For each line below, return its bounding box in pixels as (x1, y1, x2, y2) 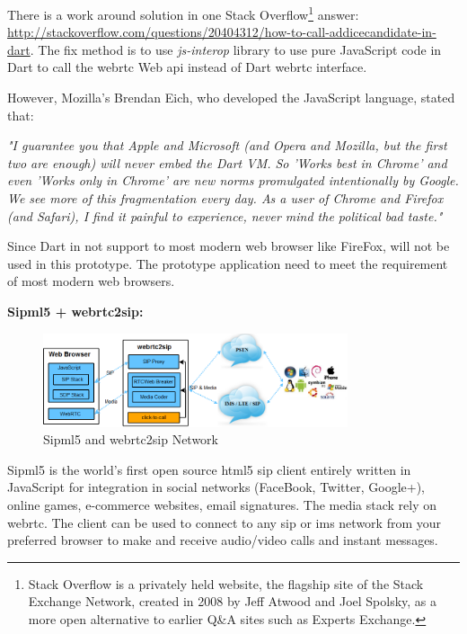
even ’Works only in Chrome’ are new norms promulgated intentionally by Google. (7, 171, 459, 190)
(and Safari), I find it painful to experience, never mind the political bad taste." (7, 206, 443, 225)
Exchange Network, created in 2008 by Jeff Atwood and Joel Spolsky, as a (28, 592, 437, 611)
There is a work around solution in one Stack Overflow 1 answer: (7, 3, 359, 23)
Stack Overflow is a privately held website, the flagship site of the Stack (28, 574, 424, 593)
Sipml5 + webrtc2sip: (7, 301, 144, 320)
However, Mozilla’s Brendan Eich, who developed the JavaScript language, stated (7, 88, 455, 107)
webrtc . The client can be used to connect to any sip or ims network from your (7, 513, 442, 531)
